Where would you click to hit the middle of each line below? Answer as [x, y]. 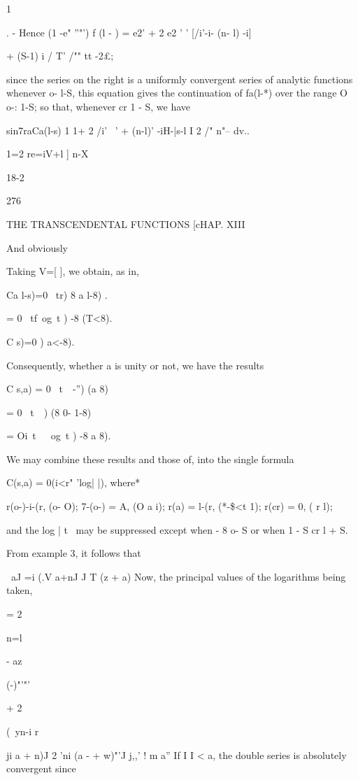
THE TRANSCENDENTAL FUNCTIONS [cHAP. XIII [126, 224]
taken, [20, 590]
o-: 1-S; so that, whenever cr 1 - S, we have [98, 106]
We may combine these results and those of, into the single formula [150, 459]
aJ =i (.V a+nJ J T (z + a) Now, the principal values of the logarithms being [178, 576]
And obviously [37, 247]
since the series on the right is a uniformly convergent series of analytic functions [180, 79]
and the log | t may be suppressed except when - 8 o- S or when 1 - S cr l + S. [177, 529]
